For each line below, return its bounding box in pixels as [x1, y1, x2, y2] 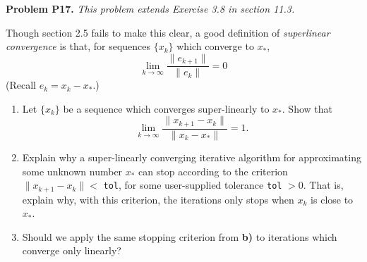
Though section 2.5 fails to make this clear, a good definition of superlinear [6, 25, 330, 39]
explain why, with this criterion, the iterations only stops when [22, 192, 294, 206]
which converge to [176, 39, 254, 54]
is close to [311, 192, 354, 206]
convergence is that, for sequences [6, 39, 151, 54]
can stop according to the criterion [138, 163, 288, 178]
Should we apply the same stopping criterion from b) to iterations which [22, 229, 337, 244]
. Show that [282, 101, 332, 116]
